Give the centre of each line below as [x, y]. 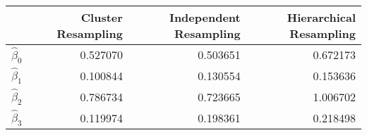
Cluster [102, 17]
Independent [205, 17]
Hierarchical [321, 17]
